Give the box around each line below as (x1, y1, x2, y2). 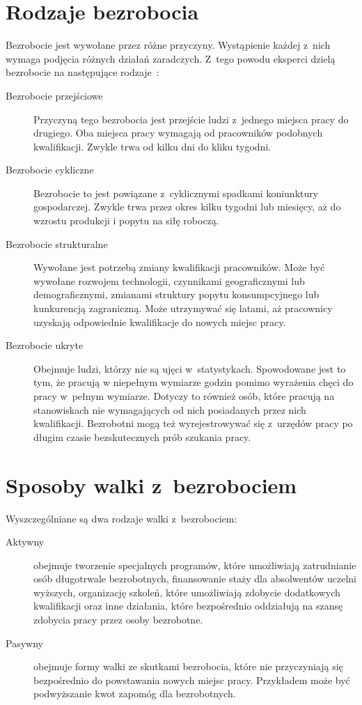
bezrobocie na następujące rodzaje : (6, 65, 159, 79)
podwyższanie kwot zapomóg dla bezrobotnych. (33, 686, 236, 701)
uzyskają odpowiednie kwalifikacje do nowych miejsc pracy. (33, 314, 286, 329)
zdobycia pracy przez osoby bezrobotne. (33, 612, 203, 627)
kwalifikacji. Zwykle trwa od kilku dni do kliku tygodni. (33, 139, 271, 153)
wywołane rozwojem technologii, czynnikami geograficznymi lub (33, 273, 305, 288)
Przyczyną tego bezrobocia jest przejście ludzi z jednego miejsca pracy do (33, 111, 349, 126)
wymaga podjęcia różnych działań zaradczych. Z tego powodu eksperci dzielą (6, 51, 336, 65)
